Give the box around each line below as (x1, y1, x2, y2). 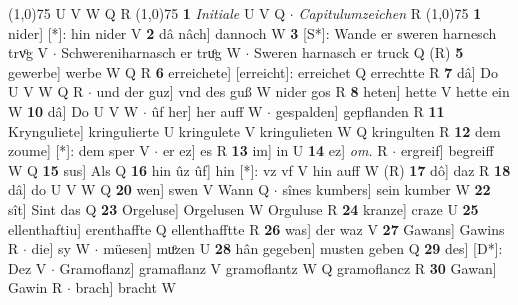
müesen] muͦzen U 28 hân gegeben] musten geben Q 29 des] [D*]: (103, 238, 503, 259)
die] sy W (31, 238, 90, 259)
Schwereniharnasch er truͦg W (61, 42, 241, 63)
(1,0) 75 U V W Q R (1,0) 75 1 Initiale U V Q (8, 3, 286, 23)
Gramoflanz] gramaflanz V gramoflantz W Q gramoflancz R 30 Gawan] (59, 257, 497, 278)
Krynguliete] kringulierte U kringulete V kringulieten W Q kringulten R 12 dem (8, 120, 501, 141)
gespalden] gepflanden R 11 (275, 100, 445, 121)
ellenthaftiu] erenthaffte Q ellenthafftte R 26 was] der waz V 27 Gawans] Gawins (8, 218, 505, 239)
